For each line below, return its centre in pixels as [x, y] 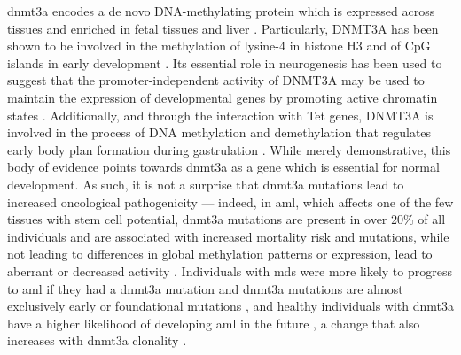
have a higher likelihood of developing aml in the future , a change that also [214, 323]
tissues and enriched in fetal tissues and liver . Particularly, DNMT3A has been [223, 28]
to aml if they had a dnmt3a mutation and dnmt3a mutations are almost [205, 288]
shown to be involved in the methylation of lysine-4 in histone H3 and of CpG [219, 46]
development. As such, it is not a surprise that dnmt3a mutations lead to [206, 184]
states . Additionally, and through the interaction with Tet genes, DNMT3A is [220, 115]
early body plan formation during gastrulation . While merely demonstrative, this [229, 149]
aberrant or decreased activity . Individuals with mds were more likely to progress [230, 270]
